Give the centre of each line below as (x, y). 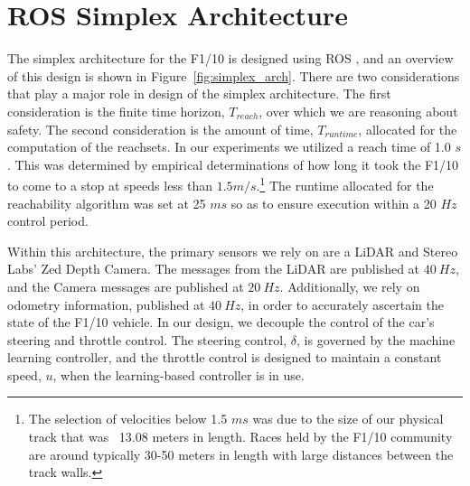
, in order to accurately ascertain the (342, 304)
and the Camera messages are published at (126, 286)
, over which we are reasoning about (358, 111)
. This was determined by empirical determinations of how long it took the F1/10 (233, 164)
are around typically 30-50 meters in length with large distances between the (241, 454)
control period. (48, 221)
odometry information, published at (106, 304)
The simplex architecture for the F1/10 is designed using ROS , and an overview (230, 58)
